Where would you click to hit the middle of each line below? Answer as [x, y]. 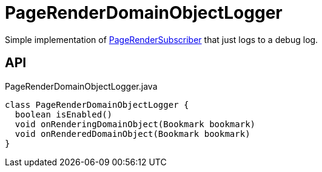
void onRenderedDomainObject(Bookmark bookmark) [132, 134]
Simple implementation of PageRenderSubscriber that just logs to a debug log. [162, 39]
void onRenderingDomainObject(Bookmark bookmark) [135, 124]
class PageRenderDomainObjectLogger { [97, 104]
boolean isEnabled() [64, 114]
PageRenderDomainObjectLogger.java [81, 86]
